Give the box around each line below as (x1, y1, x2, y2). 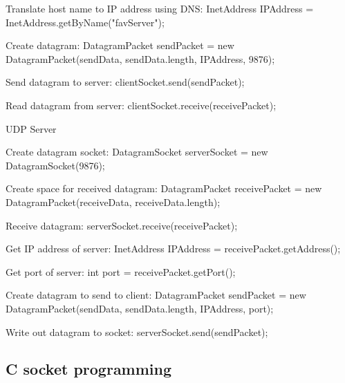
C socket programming (6, 358, 172, 380)
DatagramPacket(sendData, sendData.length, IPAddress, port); (6, 301, 274, 315)
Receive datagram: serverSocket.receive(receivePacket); (6, 218, 238, 232)
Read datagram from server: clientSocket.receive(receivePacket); (6, 97, 277, 112)
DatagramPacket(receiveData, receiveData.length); (6, 194, 221, 209)
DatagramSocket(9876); (6, 158, 105, 172)
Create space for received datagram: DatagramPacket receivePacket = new (6, 181, 322, 196)
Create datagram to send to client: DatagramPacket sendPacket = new (6, 288, 306, 302)
